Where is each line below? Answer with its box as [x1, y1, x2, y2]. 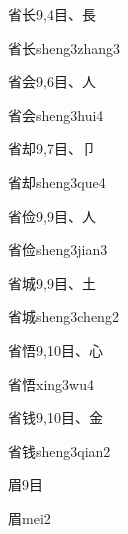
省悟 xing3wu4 [8, 373, 94, 394]
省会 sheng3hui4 [8, 104, 104, 125]
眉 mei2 [8, 507, 51, 528]
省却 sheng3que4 [8, 171, 106, 192]
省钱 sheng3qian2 [8, 440, 111, 461]
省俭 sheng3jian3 [8, 239, 108, 260]
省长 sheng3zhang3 [8, 37, 121, 58]
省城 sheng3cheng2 [8, 306, 119, 327]
